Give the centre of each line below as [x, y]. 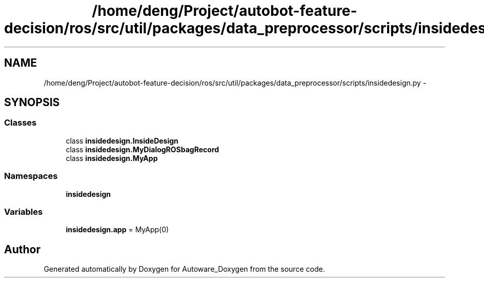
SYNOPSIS [32, 103]
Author [22, 249]
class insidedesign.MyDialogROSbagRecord [143, 149]
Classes [21, 123]
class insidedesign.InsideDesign [122, 140]
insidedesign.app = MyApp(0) [117, 230]
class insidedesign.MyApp [112, 158]
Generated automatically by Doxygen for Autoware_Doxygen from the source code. [184, 269]
